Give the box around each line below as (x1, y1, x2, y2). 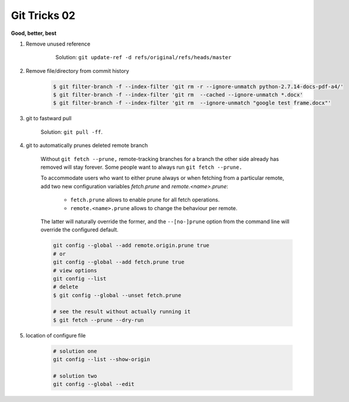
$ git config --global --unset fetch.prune (53, 292, 182, 298)
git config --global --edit (53, 381, 135, 388)
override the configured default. (40, 226, 119, 233)
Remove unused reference (25, 40, 91, 47)
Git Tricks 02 (11, 9, 76, 22)
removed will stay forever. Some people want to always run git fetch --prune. (40, 163, 243, 171)
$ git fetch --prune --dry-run (53, 317, 145, 323)
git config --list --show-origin (53, 356, 151, 363)
